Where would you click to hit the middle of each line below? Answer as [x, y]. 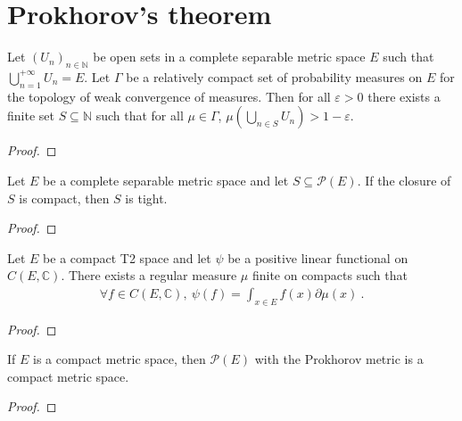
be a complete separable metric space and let [166, 180]
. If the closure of [404, 180]
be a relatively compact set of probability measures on [274, 76]
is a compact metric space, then [120, 359]
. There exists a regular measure [149, 275]
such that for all [140, 116]
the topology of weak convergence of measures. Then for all [169, 96]
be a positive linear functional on [318, 257]
